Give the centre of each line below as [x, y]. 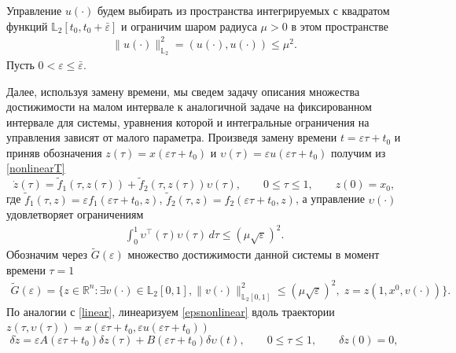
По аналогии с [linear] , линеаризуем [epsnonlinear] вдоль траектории [171, 311]
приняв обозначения [54, 152]
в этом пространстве [340, 26]
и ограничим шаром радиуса [189, 26]
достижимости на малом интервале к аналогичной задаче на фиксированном [189, 107]
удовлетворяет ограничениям [75, 214]
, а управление [330, 199]
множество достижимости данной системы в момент [254, 254]
